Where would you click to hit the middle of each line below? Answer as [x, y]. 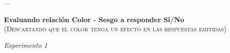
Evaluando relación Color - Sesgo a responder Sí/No [94, 19]
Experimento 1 [26, 45]
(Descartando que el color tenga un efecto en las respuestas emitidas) [115, 29]
